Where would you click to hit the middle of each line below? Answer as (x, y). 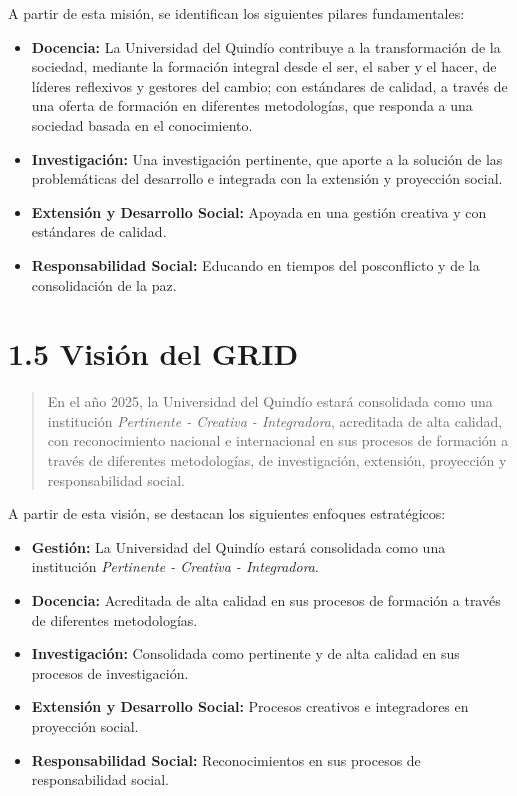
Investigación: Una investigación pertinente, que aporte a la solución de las (267, 158)
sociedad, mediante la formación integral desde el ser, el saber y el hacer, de (264, 66)
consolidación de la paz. (104, 284)
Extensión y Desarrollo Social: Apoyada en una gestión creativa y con (259, 211)
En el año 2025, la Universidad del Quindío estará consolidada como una (270, 401)
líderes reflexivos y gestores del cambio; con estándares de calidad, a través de (269, 85)
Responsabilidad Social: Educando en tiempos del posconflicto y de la (255, 264)
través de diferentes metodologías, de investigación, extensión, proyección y (277, 460)
